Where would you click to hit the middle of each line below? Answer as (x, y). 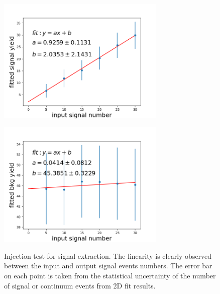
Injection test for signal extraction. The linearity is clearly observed (108, 255)
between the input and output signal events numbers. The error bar (108, 266)
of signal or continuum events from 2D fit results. (80, 285)
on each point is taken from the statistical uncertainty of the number (110, 275)
